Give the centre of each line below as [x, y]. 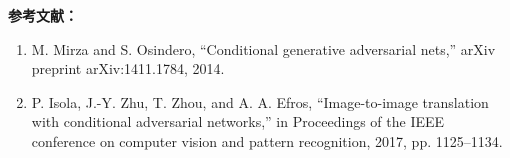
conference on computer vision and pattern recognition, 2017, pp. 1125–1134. [267, 140]
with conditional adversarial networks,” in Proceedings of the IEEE [238, 121]
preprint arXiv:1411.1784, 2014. [128, 68]
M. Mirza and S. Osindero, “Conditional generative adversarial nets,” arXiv [263, 48]
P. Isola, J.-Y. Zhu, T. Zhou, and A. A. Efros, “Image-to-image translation [260, 101]
